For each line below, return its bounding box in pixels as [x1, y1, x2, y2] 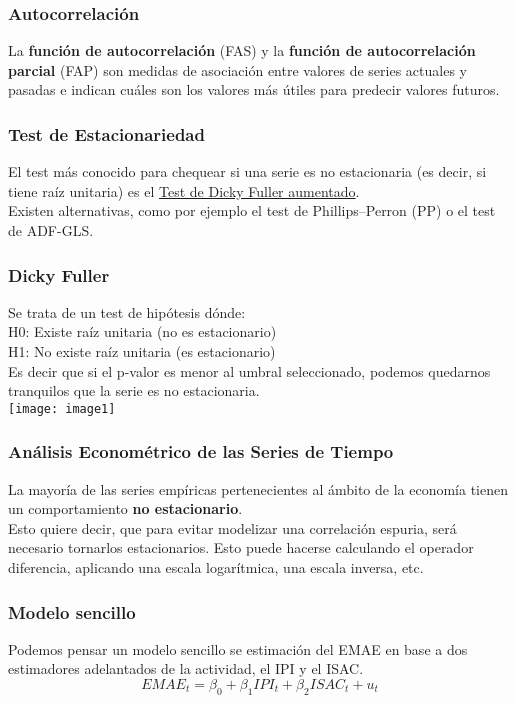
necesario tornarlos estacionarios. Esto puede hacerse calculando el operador [8, 537, 474, 558]
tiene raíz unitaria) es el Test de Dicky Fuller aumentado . [8, 180, 360, 201]
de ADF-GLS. [8, 220, 94, 240]
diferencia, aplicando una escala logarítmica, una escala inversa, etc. [8, 557, 424, 578]
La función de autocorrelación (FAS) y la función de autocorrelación [8, 40, 476, 61]
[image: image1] [8, 401, 116, 416]
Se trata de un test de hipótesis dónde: [8, 301, 246, 322]
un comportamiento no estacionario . [8, 498, 243, 519]
